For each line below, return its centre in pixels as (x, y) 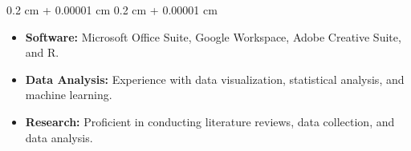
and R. (42, 52)
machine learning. (69, 95)
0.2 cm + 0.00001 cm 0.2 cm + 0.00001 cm (112, 10)
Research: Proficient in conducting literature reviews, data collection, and (210, 121)
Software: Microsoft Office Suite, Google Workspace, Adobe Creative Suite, (213, 36)
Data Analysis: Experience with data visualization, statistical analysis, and (215, 79)
